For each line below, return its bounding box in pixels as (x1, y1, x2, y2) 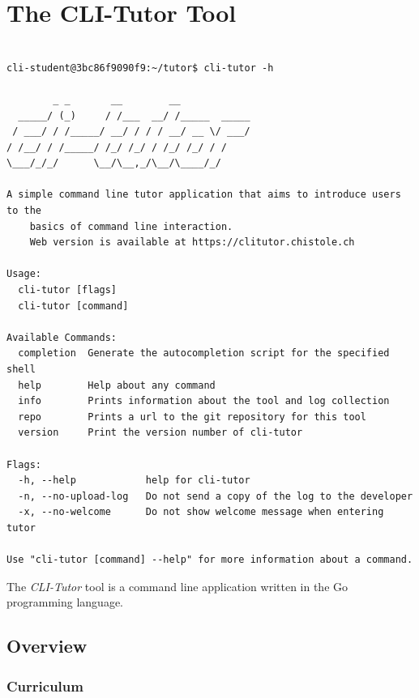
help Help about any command (18, 379, 216, 391)
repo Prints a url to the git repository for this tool (18, 411, 366, 423)
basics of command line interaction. (29, 220, 233, 232)
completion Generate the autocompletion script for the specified (18, 347, 390, 360)
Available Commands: (6, 331, 118, 343)
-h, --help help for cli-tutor (18, 475, 250, 487)
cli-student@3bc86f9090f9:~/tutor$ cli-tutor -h (6, 62, 274, 74)
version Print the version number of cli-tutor (18, 427, 303, 439)
